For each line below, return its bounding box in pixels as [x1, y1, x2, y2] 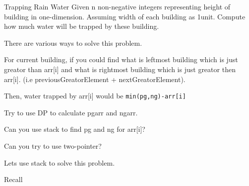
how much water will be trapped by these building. [4, 21, 159, 31]
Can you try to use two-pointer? [4, 141, 102, 151]
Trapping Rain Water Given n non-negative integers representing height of [4, 1, 231, 11]
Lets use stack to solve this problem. [4, 157, 115, 168]
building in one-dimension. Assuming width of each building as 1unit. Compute [4, 11, 246, 21]
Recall [4, 174, 23, 185]
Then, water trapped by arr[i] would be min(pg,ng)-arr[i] [4, 91, 186, 101]
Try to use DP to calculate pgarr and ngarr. [4, 107, 138, 117]
